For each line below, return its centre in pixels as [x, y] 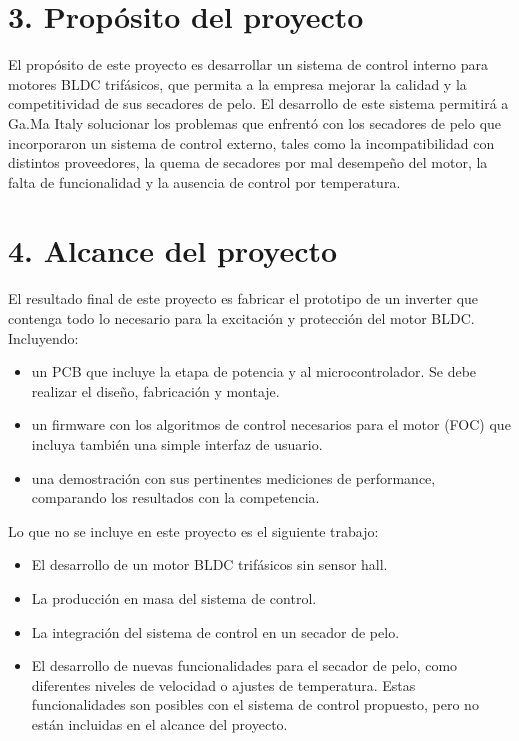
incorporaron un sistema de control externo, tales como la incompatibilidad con [251, 142]
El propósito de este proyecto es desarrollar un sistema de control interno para [248, 64]
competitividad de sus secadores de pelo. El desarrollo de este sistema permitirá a [258, 103]
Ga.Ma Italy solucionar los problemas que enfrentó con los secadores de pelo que [255, 122]
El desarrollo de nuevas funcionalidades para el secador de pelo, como [244, 665]
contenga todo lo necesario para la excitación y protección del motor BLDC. [241, 318]
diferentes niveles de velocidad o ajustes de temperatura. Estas [223, 684]
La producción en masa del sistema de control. [174, 597]
